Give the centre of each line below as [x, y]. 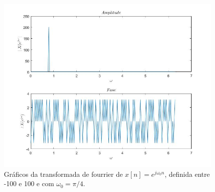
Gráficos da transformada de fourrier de [64, 174]
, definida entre [187, 174]
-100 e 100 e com [29, 183]
